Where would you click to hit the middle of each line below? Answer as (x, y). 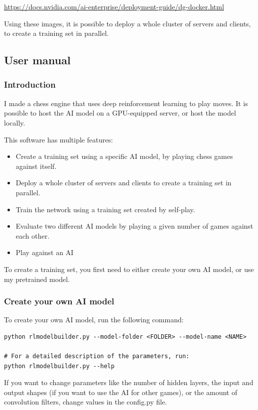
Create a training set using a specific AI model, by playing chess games (124, 156)
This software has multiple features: (59, 139)
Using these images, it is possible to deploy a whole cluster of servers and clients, (128, 23)
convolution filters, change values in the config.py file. (86, 402)
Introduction (30, 84)
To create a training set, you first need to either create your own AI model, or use (129, 269)
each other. (33, 235)
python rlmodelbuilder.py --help (59, 366)
